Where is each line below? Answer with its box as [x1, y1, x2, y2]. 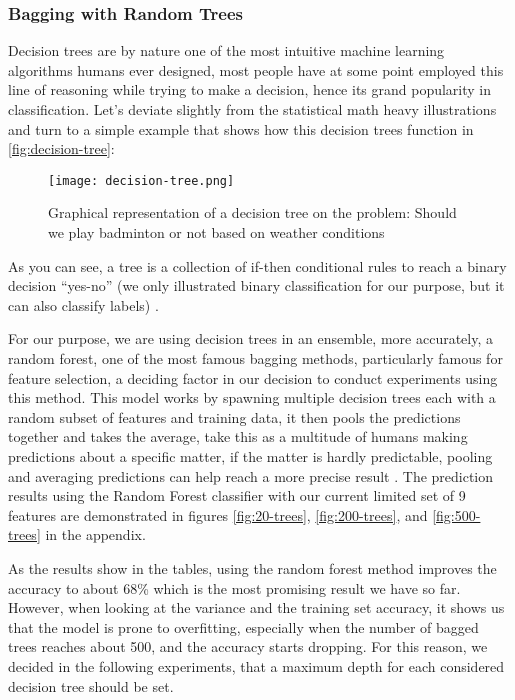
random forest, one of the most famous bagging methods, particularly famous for [8, 348, 503, 368]
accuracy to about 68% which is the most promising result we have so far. [8, 577, 461, 598]
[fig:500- [432, 504, 481, 525]
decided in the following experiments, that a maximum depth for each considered [8, 655, 505, 676]
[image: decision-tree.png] [48, 173, 235, 188]
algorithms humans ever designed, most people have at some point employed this [8, 59, 504, 80]
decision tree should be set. [8, 675, 174, 696]
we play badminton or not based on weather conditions [48, 222, 385, 243]
